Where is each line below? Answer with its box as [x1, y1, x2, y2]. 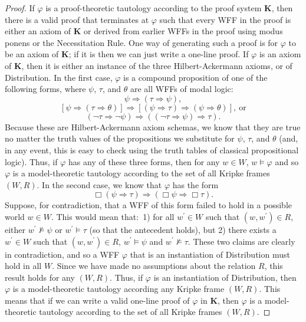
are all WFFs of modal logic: [130, 83, 233, 95]
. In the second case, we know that [37, 178, 162, 190]
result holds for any [5, 271, 75, 283]
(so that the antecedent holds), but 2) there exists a [89, 223, 277, 235]
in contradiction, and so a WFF [5, 248, 120, 260]
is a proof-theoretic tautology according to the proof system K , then [45, 2, 293, 14]
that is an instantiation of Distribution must [130, 248, 290, 260]
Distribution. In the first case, [5, 71, 113, 83]
